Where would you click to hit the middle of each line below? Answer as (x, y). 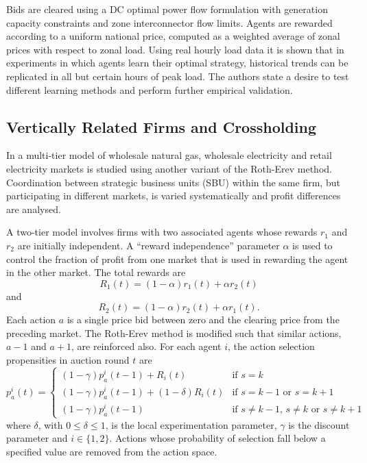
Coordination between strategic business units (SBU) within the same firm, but (173, 182)
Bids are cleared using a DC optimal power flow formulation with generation (167, 9)
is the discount (319, 424)
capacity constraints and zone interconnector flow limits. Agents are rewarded (169, 22)
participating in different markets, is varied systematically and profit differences (174, 196)
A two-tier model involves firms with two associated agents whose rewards (162, 232)
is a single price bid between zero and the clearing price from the (203, 320)
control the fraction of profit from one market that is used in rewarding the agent (177, 259)
